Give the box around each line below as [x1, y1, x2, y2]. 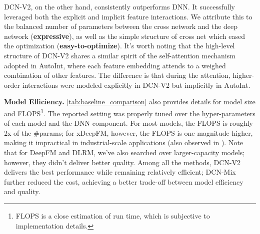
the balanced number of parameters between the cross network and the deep [4, 21, 238, 31]
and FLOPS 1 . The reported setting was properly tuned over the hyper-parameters [4, 106, 255, 118]
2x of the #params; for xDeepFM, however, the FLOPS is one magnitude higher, [4, 127, 253, 138]
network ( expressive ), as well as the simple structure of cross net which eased [4, 30, 245, 41]
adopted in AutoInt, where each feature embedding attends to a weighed [4, 60, 226, 70]
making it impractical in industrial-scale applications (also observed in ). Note [4, 137, 243, 148]
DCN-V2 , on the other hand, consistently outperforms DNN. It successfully [4, 1, 235, 11]
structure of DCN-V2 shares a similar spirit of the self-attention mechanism [4, 50, 235, 60]
